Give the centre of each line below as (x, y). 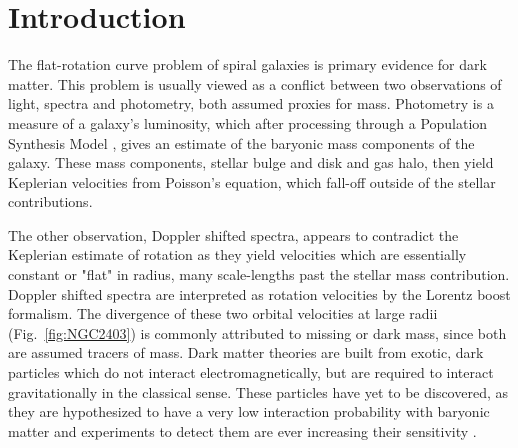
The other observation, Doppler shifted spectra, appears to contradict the (233, 234)
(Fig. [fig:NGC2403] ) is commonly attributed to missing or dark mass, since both (257, 332)
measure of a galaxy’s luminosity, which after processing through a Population (248, 122)
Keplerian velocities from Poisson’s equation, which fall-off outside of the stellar (252, 181)
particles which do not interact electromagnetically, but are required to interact (251, 372)
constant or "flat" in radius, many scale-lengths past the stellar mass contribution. (259, 274)
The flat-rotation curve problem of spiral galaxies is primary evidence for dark (247, 64)
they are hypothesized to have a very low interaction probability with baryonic (249, 411)
